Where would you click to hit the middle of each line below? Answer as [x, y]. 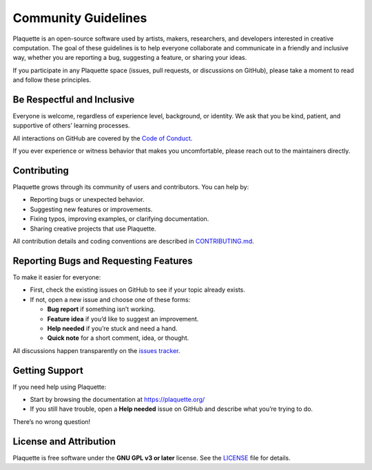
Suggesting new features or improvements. [91, 209]
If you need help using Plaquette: [60, 387]
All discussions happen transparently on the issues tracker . [96, 350]
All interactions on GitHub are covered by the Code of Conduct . [103, 138]
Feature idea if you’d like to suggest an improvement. [123, 319]
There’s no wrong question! [52, 421]
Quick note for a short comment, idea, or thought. [118, 338]
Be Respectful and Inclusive [74, 99]
